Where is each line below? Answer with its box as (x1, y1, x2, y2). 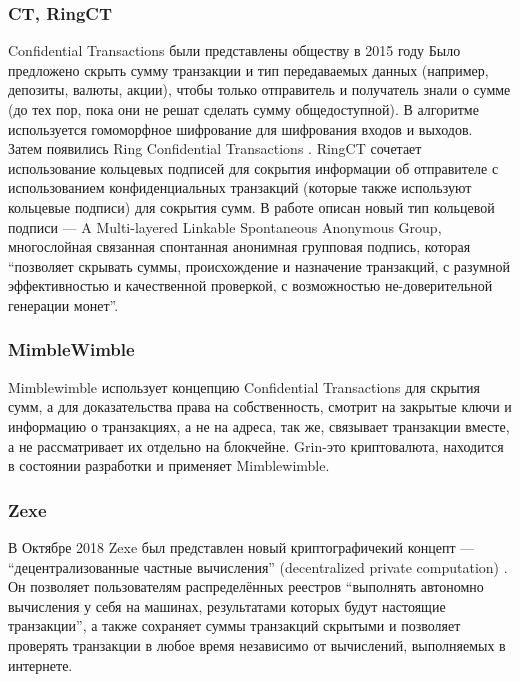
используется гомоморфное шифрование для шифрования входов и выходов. (8, 118, 473, 139)
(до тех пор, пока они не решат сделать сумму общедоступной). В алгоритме (8, 99, 479, 119)
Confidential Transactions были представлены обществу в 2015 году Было (8, 40, 461, 61)
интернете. (8, 654, 73, 675)
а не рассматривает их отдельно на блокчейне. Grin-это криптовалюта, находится (8, 435, 504, 456)
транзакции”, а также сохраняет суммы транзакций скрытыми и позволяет (8, 615, 461, 636)
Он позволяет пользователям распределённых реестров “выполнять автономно (8, 576, 484, 597)
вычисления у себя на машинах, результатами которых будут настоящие (8, 595, 446, 616)
